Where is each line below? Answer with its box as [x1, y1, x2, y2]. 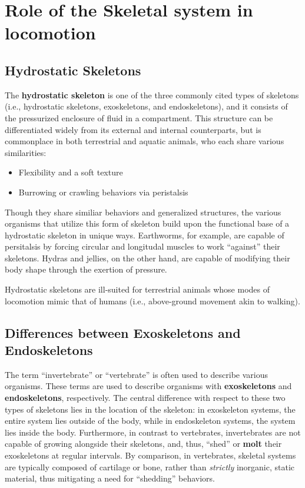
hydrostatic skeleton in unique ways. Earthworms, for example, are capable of [5, 228, 284, 241]
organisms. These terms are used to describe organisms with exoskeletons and [5, 380, 292, 392]
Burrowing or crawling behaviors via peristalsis [18, 185, 188, 198]
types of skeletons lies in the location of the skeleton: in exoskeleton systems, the [5, 403, 296, 415]
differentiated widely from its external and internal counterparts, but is [5, 123, 261, 135]
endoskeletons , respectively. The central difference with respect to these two [5, 391, 286, 404]
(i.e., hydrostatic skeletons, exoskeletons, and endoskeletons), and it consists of [5, 100, 288, 112]
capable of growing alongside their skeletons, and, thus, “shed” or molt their [5, 437, 282, 450]
